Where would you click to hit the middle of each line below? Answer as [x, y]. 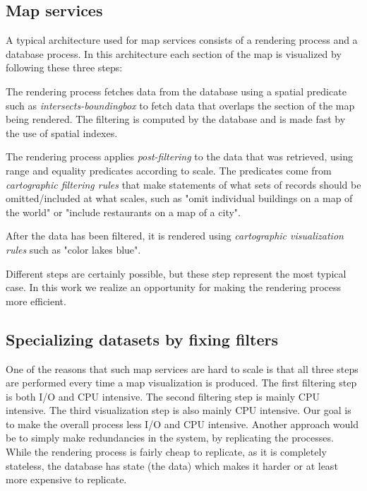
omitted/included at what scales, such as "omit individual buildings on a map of [179, 198]
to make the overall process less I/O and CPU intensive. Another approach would [182, 424]
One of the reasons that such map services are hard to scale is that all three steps [182, 368]
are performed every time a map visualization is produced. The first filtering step [181, 383]
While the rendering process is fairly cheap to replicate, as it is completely [166, 452]
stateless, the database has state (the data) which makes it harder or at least [172, 465]
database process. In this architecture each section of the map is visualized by [174, 53]
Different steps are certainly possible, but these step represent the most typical [176, 273]
